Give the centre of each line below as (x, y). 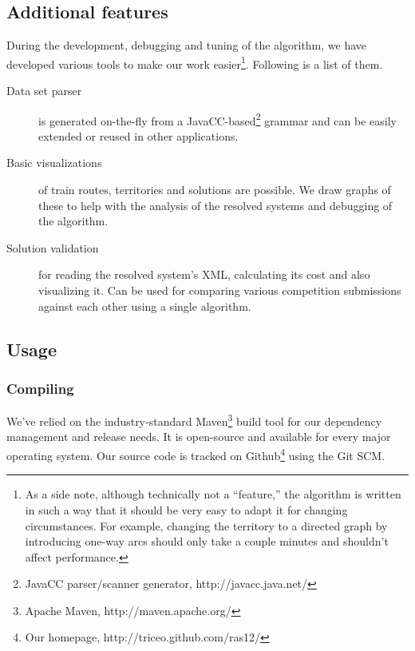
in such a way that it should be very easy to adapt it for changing (186, 509)
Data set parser (44, 91)
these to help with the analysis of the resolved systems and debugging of (215, 205)
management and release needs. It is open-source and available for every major (199, 437)
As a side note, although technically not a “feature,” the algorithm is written (213, 494)
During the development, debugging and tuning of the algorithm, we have (187, 45)
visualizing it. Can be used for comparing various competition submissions (220, 290)
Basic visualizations (54, 163)
